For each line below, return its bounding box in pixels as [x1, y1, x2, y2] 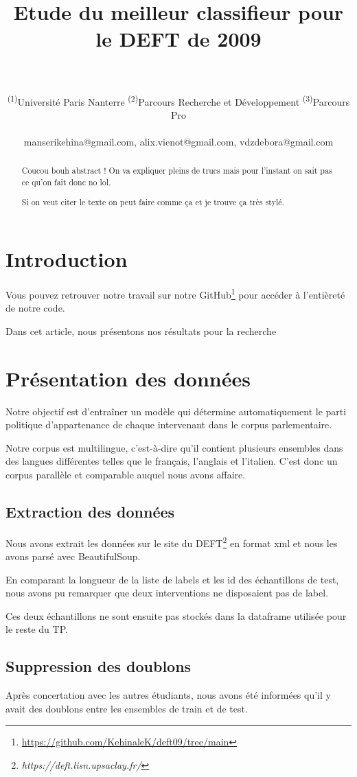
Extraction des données [5, 501, 175, 522]
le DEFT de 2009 [95, 25, 262, 53]
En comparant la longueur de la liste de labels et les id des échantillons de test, [5, 572, 339, 586]
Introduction [5, 245, 128, 273]
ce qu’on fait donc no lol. [21, 176, 111, 187]
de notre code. [5, 301, 65, 315]
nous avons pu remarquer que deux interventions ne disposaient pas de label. [5, 585, 329, 600]
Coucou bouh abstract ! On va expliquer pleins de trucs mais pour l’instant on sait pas [21, 165, 332, 176]
